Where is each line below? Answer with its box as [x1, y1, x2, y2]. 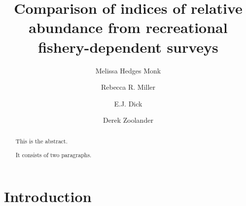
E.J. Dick [114, 98, 142, 108]
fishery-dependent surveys [38, 36, 218, 57]
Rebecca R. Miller [101, 82, 156, 92]
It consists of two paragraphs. [15, 151, 92, 159]
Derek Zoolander [103, 115, 153, 125]
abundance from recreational [29, 17, 228, 37]
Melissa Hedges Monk [95, 65, 161, 75]
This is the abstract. [15, 137, 68, 145]
